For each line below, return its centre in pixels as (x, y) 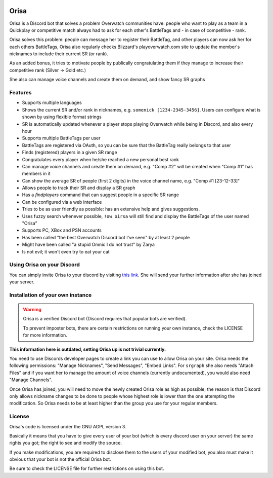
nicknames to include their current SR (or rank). (59, 54)
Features (20, 93)
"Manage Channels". (31, 380)
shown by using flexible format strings (62, 117)
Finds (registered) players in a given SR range (70, 153)
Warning (32, 310)
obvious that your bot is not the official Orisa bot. (60, 459)
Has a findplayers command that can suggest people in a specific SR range (101, 195)
